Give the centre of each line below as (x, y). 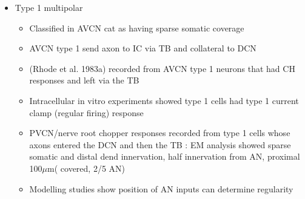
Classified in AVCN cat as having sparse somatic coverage (137, 28)
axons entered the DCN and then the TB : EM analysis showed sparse (160, 144)
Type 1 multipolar (49, 7)
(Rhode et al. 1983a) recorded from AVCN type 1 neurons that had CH (162, 68)
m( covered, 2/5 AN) (86, 168)
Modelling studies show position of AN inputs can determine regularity (161, 188)
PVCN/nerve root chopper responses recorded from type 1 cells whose (160, 133)
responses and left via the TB (84, 80)
